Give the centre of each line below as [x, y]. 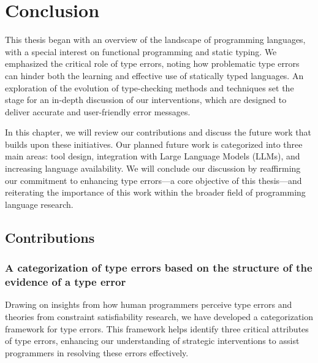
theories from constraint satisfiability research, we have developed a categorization [159, 316]
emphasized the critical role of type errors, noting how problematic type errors [152, 63]
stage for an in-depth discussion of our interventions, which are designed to [146, 100]
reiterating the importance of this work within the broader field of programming [155, 192]
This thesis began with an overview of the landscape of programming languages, [155, 40]
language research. [39, 204]
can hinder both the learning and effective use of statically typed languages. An [154, 75]
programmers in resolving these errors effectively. [97, 352]
